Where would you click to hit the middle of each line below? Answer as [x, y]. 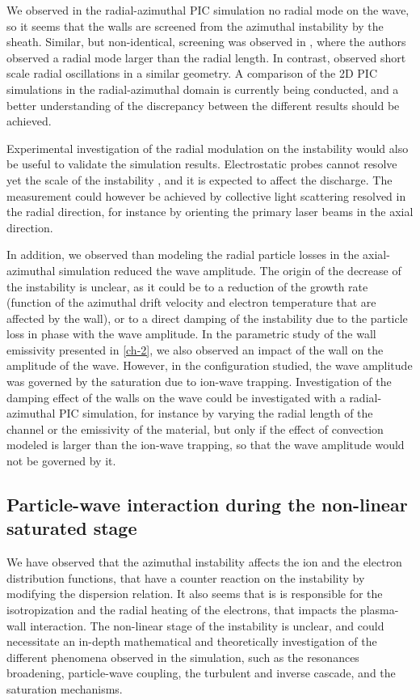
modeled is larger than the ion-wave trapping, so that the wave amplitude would [206, 445]
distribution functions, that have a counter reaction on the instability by [186, 577]
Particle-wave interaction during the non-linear [207, 505]
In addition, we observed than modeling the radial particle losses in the [183, 255]
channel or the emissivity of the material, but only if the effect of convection [195, 428]
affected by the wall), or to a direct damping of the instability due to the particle [207, 318]
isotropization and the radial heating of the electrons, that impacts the [182, 609]
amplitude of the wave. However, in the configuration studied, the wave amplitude [210, 365]
